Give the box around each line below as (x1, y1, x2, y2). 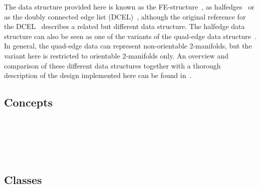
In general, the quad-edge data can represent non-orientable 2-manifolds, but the (4, 40, 252, 51)
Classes (4, 171, 42, 187)
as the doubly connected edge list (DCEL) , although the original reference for (4, 11, 246, 21)
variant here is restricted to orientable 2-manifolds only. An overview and (4, 50, 229, 60)
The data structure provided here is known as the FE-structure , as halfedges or (4, 1, 254, 11)
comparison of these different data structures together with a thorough (4, 60, 221, 70)
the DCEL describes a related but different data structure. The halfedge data (4, 21, 245, 31)
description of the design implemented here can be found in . (4, 70, 192, 80)
